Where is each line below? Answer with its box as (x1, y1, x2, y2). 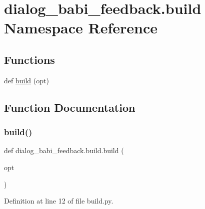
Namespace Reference (4, 17, 157, 38)
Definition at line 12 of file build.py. (4, 196, 113, 206)
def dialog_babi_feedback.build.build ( (4, 145, 124, 156)
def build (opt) (4, 75, 49, 85)
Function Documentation (4, 99, 135, 115)
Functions (4, 51, 55, 67)
